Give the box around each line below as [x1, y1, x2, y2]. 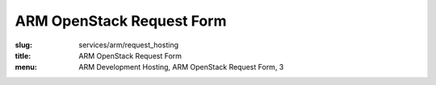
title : [15, 51, 31, 60]
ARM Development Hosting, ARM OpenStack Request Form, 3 [78, 63, 284, 72]
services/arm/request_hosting [78, 40, 179, 50]
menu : [15, 63, 38, 72]
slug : [15, 40, 32, 50]
